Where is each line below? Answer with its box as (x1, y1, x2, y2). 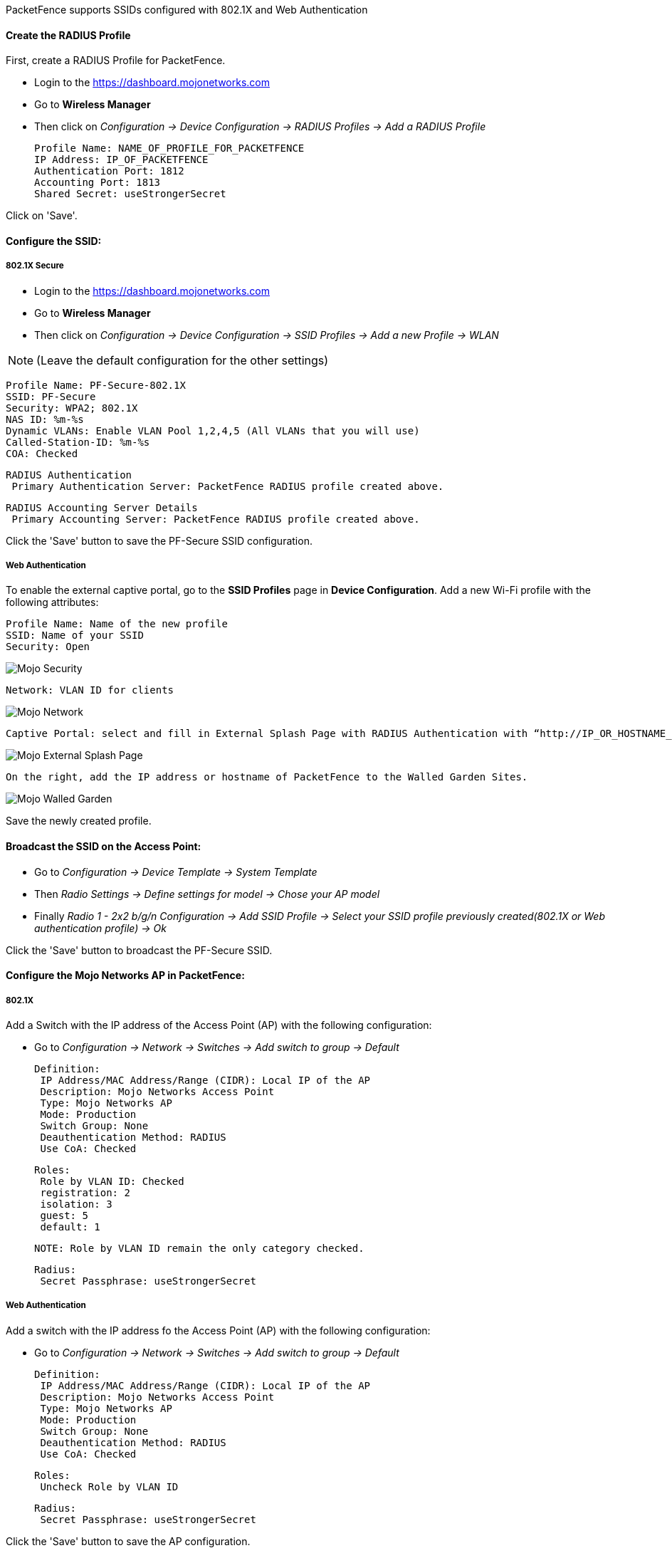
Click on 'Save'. (6, 209, 78, 222)
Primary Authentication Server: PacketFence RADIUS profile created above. (11, 480, 444, 492)
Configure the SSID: (6, 234, 102, 247)
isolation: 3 (40, 1198, 112, 1210)
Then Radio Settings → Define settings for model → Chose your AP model (34, 887, 380, 900)
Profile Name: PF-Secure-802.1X (6, 379, 186, 391)
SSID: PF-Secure (6, 390, 96, 402)
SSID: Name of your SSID (6, 629, 144, 642)
